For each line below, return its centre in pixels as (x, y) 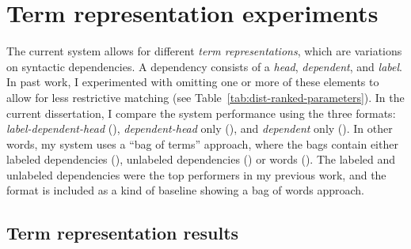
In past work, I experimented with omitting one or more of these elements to (193, 82)
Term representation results (123, 233)
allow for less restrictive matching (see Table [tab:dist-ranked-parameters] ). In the (205, 97)
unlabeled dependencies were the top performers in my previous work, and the (196, 174)
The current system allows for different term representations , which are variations (204, 51)
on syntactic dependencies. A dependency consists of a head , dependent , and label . (204, 66)
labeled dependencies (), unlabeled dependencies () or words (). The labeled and (201, 159)
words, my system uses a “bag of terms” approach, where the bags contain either (202, 143)
